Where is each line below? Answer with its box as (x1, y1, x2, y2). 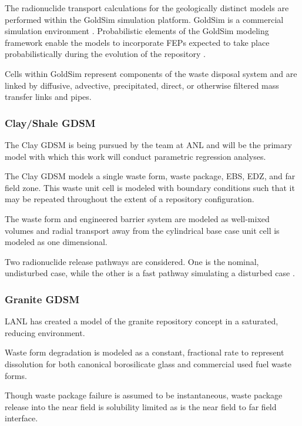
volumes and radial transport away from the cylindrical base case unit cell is (5, 224, 280, 236)
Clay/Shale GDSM (5, 115, 96, 130)
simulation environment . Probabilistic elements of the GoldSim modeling (5, 25, 269, 37)
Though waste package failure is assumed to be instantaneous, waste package (5, 389, 283, 401)
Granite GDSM (5, 291, 80, 306)
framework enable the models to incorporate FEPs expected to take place (5, 36, 270, 48)
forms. (5, 369, 27, 381)
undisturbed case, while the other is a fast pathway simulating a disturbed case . (5, 267, 295, 279)
